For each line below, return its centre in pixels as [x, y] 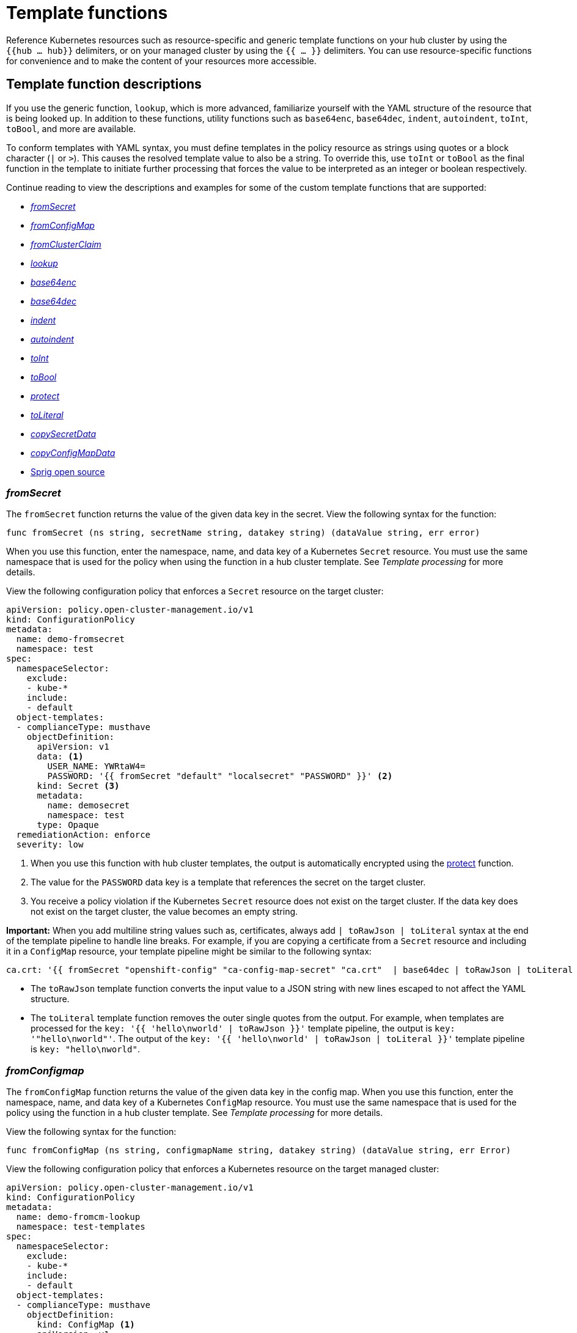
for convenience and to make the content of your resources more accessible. [161, 61]
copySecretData [64, 434]
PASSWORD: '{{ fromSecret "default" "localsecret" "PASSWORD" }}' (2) [220, 776]
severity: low [50, 845]
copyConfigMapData [73, 452]
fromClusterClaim [66, 244]
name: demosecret [89, 806]
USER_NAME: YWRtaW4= [96, 766]
